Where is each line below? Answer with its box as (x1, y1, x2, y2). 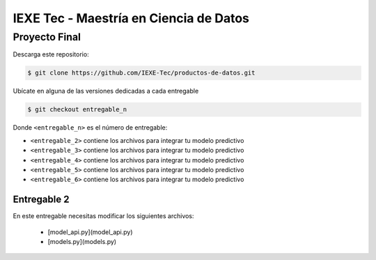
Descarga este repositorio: (13, 50, 90, 59)
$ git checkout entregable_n (27, 105, 127, 114)
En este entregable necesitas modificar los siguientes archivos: (13, 212, 194, 220)
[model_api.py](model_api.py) (47, 227, 133, 236)
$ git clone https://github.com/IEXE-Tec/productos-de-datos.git (27, 69, 256, 77)
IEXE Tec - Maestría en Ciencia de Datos (13, 10, 250, 26)
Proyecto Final (13, 31, 81, 43)
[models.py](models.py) (47, 237, 117, 245)
